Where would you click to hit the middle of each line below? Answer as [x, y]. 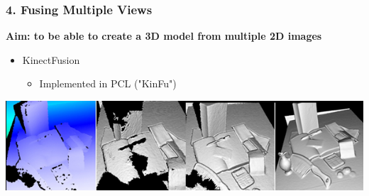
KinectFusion [51, 59]
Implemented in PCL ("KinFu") [108, 83]
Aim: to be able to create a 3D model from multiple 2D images [164, 36]
